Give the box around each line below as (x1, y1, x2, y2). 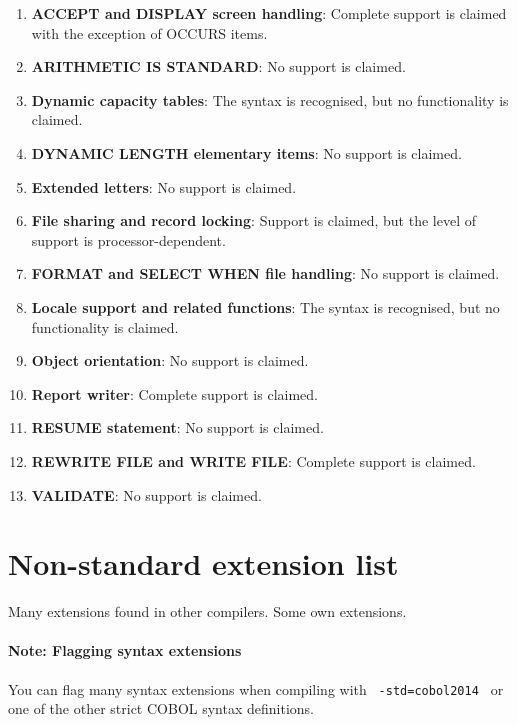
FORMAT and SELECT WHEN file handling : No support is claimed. (31, 263, 500, 284)
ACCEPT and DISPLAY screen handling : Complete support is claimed (31, 3, 507, 23)
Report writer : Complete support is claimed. (31, 383, 318, 404)
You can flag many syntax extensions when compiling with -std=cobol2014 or (8, 678, 504, 699)
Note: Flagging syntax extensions (8, 640, 242, 661)
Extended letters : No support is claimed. (31, 176, 297, 197)
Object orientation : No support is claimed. (31, 350, 309, 371)
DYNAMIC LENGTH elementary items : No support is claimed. (31, 142, 462, 163)
